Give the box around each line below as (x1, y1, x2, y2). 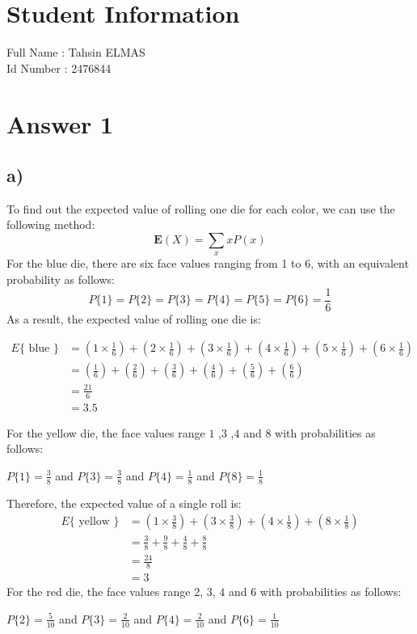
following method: (6, 216, 95, 233)
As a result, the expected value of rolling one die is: (6, 310, 261, 327)
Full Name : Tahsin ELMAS (6, 44, 145, 61)
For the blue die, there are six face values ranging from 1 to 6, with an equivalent (6, 255, 409, 272)
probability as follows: (6, 271, 115, 288)
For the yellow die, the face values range (6, 424, 205, 441)
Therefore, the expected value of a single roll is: (6, 494, 242, 511)
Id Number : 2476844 (6, 59, 112, 76)
